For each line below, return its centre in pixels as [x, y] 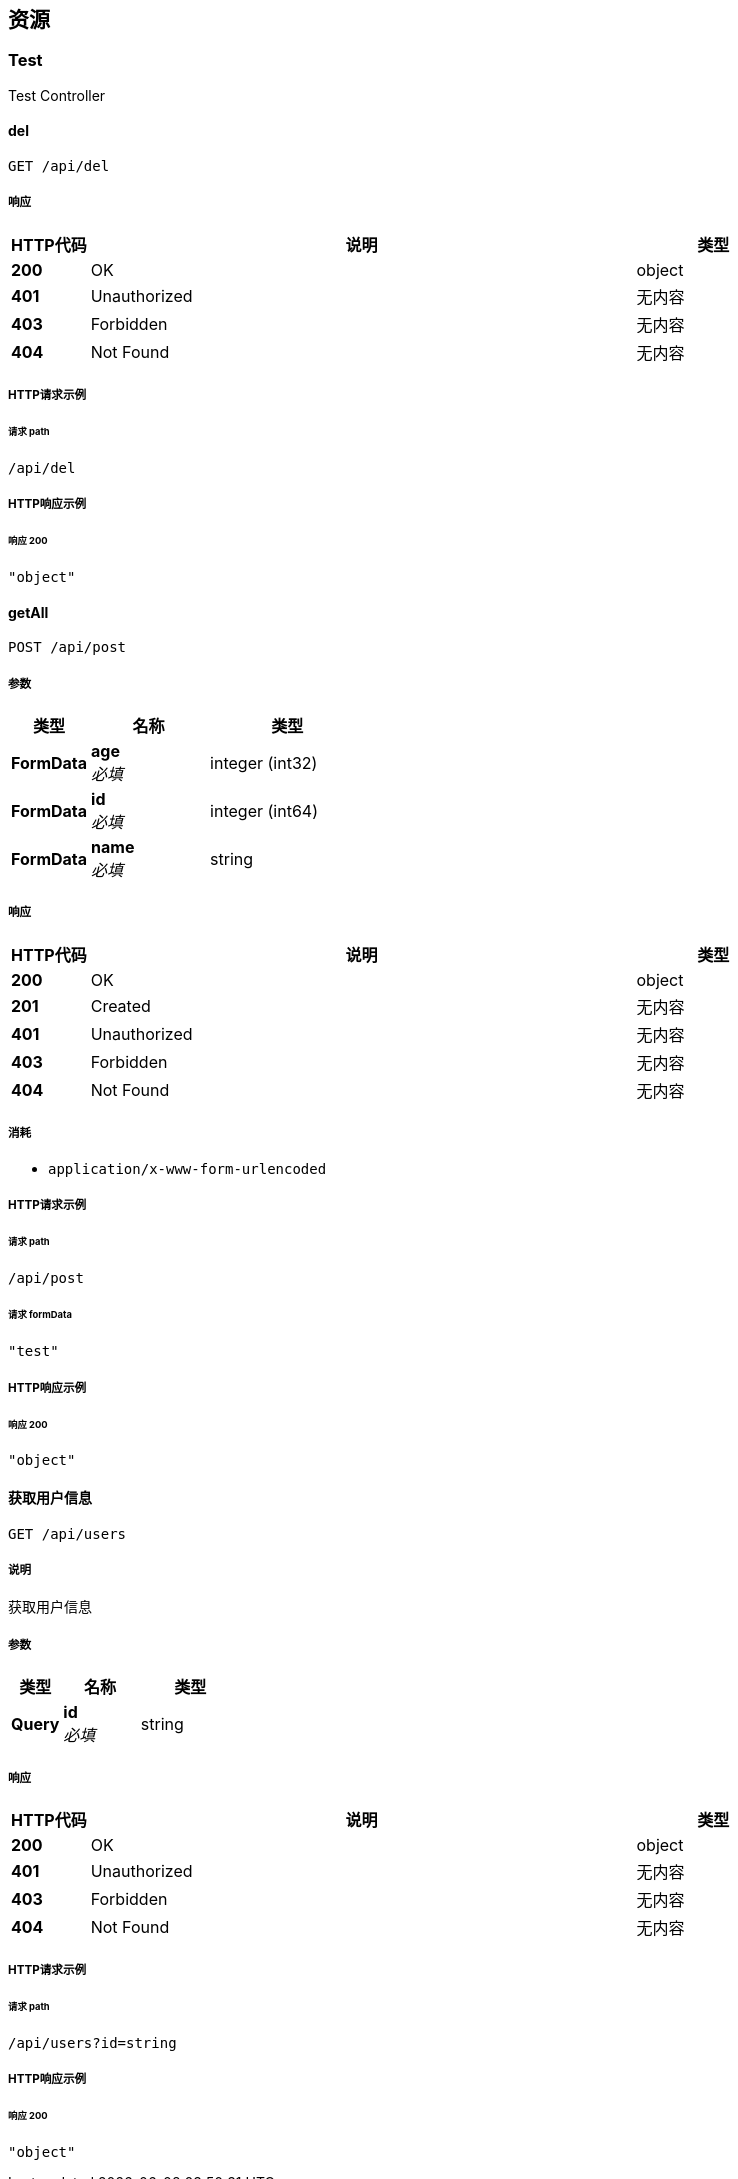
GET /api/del [59, 166]
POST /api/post [67, 647]
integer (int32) [264, 762]
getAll [28, 612]
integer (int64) [264, 810]
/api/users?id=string [92, 2043]
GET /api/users [67, 1533]
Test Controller [57, 95]
